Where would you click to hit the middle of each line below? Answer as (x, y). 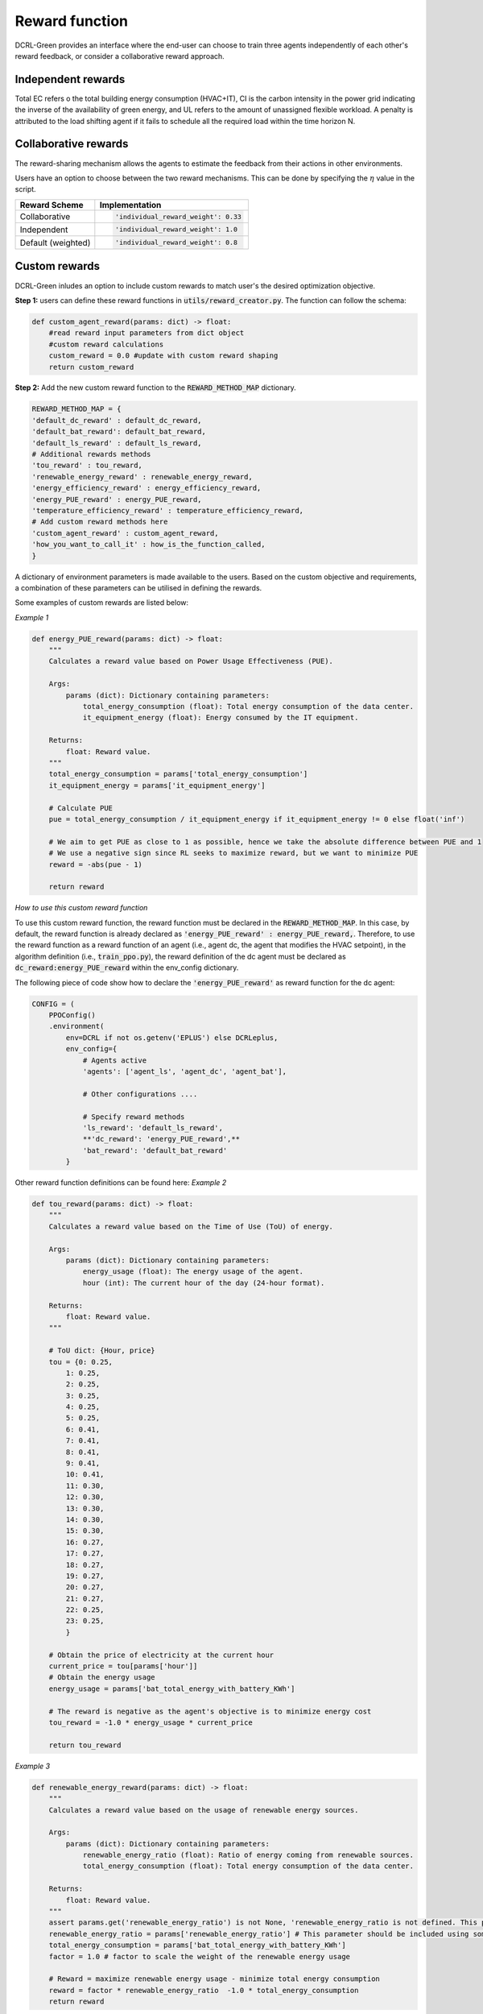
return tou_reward (85, 1745)
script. (25, 189)
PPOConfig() (72, 1015)
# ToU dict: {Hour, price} (102, 1351)
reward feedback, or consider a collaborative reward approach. (120, 56)
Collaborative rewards (72, 144)
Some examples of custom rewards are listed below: (102, 603)
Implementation (130, 205)
